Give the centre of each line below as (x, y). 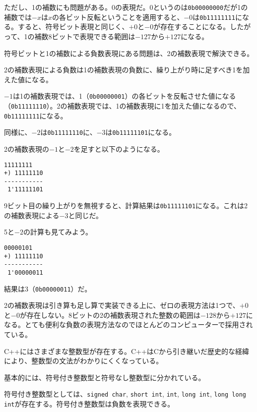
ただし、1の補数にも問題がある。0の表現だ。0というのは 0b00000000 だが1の (126, 7)
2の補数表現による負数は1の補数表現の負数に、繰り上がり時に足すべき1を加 (127, 70)
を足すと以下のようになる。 (119, 148)
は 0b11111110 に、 (68, 132)
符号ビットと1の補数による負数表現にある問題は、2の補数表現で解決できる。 (129, 53)
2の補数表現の (27, 148)
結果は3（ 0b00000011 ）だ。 (48, 288)
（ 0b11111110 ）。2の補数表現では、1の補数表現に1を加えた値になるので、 (123, 105)
